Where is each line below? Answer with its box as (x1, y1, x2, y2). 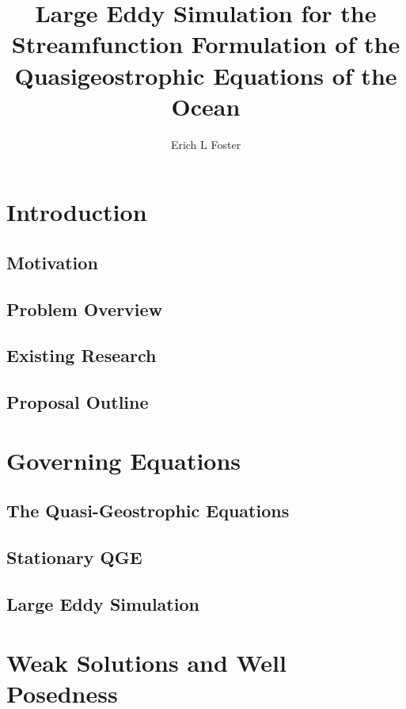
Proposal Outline (6, 390, 149, 414)
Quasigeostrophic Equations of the (14, 59, 397, 91)
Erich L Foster (170, 135, 241, 152)
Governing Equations (6, 444, 241, 476)
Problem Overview (6, 296, 163, 321)
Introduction (6, 196, 147, 228)
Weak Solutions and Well (6, 646, 286, 678)
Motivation (6, 250, 98, 274)
